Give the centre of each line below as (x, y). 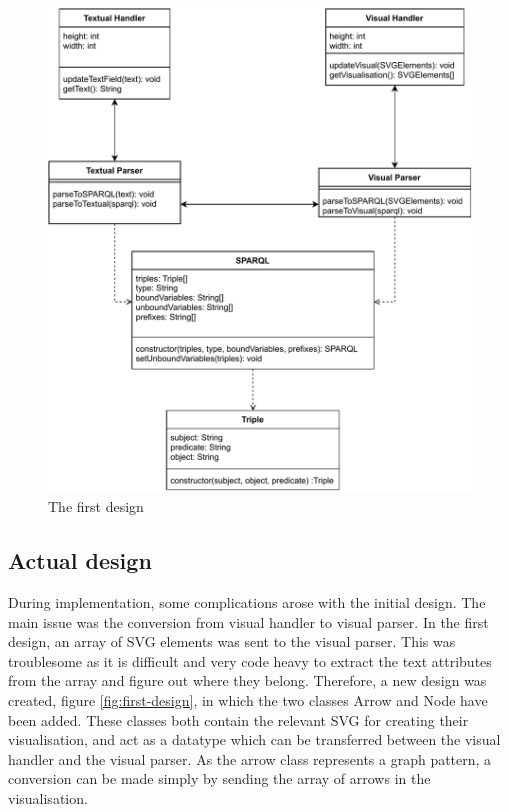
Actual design (80, 560)
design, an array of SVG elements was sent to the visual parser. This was (232, 641)
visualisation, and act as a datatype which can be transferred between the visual (254, 739)
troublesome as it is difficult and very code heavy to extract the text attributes (250, 660)
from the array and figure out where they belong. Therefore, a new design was (247, 680)
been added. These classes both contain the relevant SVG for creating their (238, 719)
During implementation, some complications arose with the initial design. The (247, 601)
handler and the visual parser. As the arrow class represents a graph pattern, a (250, 758)
